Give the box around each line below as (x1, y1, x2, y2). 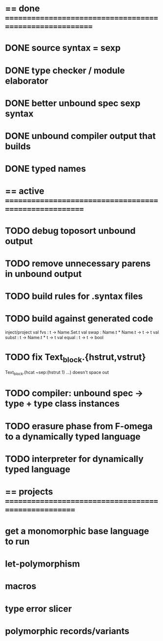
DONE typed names (5, 163, 86, 174)
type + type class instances (5, 398, 120, 409)
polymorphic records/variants (5, 625, 129, 637)
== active (5, 185, 45, 197)
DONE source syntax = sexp (5, 43, 121, 54)
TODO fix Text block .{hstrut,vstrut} (5, 352, 146, 365)
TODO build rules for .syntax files (5, 291, 143, 301)
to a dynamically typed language (5, 431, 141, 442)
